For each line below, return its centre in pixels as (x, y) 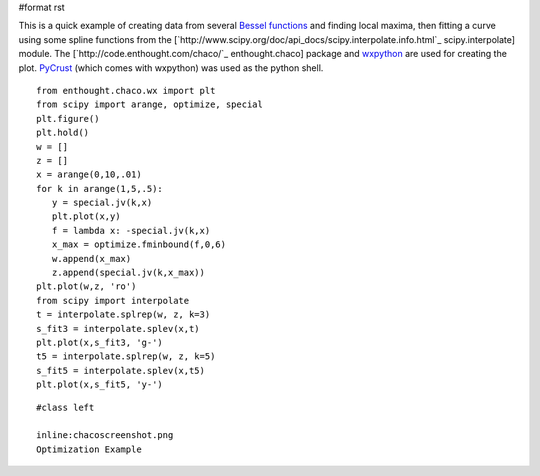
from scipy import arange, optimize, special (150, 104)
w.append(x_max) (91, 258)
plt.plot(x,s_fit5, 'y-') (100, 384)
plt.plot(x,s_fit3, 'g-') (100, 342)
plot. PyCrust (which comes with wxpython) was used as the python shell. (171, 67)
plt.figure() (68, 118)
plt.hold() (63, 133)
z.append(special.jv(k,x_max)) (128, 273)
